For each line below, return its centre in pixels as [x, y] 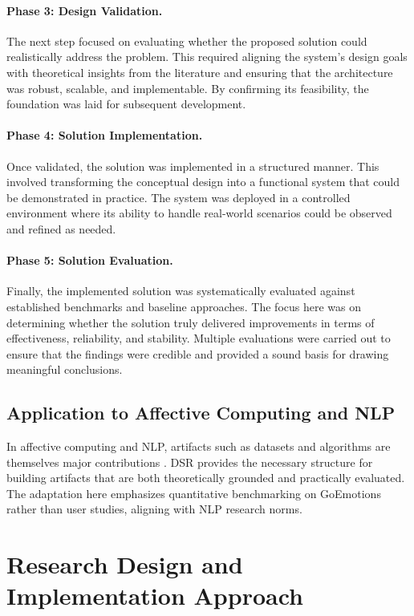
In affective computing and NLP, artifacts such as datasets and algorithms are [199, 446]
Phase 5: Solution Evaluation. [90, 260]
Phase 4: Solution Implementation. [105, 135]
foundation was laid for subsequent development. [126, 104]
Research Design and [125, 564]
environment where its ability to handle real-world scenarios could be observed [199, 213]
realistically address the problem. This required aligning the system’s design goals [207, 57]
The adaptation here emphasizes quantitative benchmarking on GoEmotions [194, 493]
